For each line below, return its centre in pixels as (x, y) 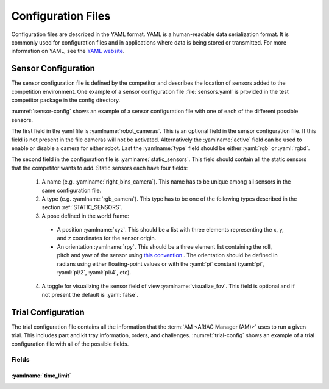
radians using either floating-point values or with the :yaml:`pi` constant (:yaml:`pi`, (161, 264)
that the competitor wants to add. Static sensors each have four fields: (100, 168)
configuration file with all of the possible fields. (70, 344)
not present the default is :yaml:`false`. (90, 294)
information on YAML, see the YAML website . (68, 51)
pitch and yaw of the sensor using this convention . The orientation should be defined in (168, 255)
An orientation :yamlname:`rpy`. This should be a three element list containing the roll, (164, 246)
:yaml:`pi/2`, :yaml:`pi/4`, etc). (94, 273)
